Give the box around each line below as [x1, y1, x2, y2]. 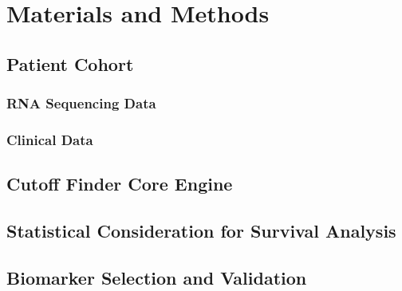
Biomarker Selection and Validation [6, 265, 307, 289]
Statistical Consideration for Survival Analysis [6, 218, 396, 243]
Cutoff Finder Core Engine [6, 171, 233, 196]
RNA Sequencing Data [6, 93, 156, 113]
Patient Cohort [6, 51, 134, 76]
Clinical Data [6, 129, 93, 149]
